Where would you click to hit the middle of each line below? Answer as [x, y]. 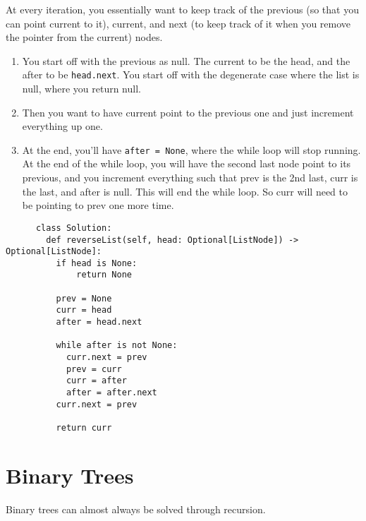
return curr [84, 428]
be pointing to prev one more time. [98, 205]
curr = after [96, 381]
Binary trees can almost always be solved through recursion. [136, 509]
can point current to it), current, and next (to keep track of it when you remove [178, 23]
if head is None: [97, 263]
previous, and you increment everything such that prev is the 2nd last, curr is [190, 178]
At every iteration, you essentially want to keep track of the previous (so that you [182, 9]
